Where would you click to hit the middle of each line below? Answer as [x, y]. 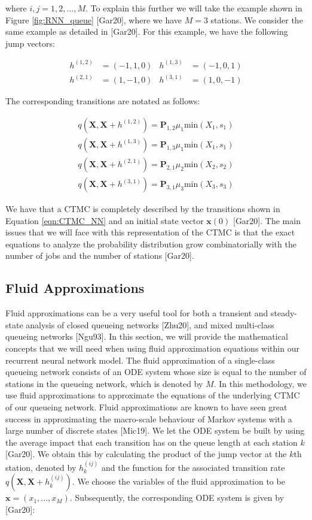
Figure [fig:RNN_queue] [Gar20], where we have [94, 19]
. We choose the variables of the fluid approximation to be [178, 481]
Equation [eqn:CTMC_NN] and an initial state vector [105, 220]
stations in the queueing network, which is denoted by [104, 383]
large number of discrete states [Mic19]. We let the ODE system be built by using [155, 430]
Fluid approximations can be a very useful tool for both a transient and [137, 313]
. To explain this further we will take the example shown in [194, 8]
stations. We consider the [257, 19]
